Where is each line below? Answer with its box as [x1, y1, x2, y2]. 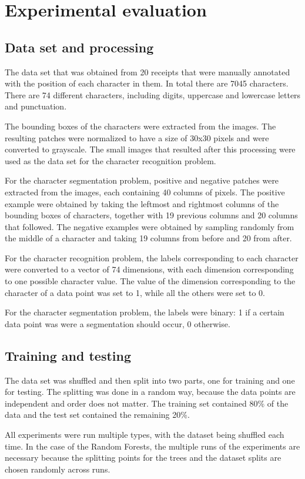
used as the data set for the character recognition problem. [5, 154, 216, 167]
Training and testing [5, 346, 132, 364]
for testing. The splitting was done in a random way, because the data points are [5, 385, 296, 398]
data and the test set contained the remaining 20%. [5, 408, 190, 421]
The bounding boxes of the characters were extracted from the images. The [5, 119, 276, 132]
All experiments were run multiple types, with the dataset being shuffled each [5, 428, 284, 441]
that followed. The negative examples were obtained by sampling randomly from [5, 220, 294, 232]
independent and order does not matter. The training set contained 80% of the [5, 397, 289, 409]
